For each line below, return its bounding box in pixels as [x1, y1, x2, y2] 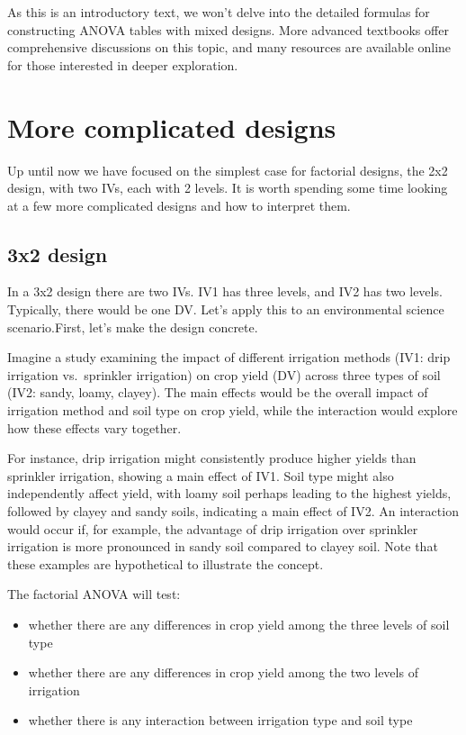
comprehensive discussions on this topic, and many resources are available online [7, 38, 452, 57]
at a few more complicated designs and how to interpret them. [7, 195, 351, 214]
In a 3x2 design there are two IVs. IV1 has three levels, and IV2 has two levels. [7, 282, 443, 301]
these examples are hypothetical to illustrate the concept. [7, 554, 324, 573]
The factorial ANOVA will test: [7, 585, 181, 603]
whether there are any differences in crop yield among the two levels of [28, 663, 418, 682]
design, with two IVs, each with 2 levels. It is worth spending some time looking [7, 178, 448, 197]
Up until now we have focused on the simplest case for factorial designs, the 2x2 [7, 160, 448, 179]
